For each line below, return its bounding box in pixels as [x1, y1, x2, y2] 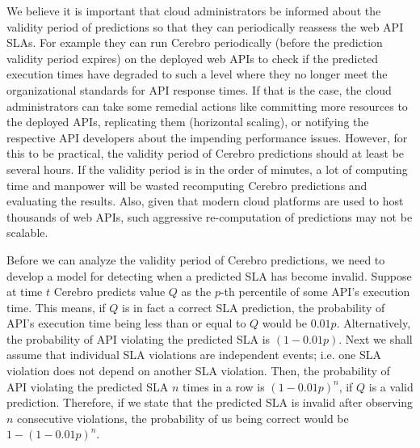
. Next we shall [338, 330, 413, 347]
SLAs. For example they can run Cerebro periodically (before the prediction [6, 34, 383, 51]
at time [6, 283, 43, 300]
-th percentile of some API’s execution [220, 283, 410, 300]
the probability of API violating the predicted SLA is [6, 330, 271, 347]
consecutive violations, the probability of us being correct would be [17, 409, 349, 426]
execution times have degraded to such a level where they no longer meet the [6, 66, 388, 82]
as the [181, 283, 212, 300]
